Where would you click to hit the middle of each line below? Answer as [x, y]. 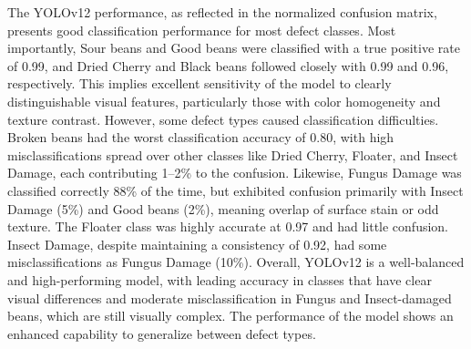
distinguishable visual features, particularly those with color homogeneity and [224, 101]
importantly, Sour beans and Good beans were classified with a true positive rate [234, 48]
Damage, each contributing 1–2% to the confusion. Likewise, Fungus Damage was [235, 173]
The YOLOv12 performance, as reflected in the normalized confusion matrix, [222, 12]
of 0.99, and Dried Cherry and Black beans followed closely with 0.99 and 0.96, [228, 65]
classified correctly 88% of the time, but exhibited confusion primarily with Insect [235, 190]
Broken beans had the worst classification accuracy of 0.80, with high [201, 137]
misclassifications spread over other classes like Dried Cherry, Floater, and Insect [233, 154]
